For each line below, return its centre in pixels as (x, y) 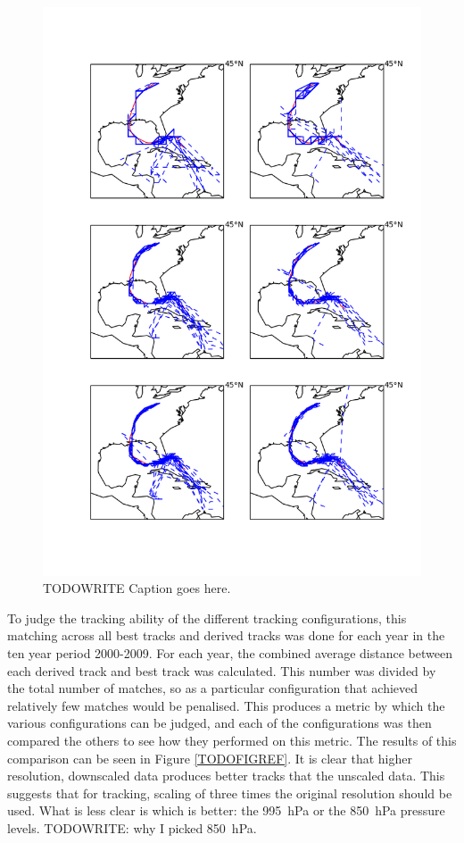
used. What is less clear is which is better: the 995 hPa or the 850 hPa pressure (226, 810)
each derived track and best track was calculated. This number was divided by (222, 670)
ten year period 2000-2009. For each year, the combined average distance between (230, 652)
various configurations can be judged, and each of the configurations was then (220, 723)
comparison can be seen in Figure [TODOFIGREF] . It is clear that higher (210, 758)
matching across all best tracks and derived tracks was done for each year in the (226, 635)
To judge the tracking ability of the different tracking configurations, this (207, 618)
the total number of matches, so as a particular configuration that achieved (213, 688)
